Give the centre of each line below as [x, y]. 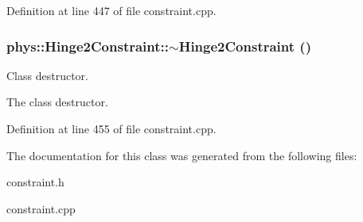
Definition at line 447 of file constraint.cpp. [111, 10]
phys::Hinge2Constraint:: [88, 46]
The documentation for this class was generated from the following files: [182, 155]
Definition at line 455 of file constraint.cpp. [111, 128]
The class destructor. [57, 102]
